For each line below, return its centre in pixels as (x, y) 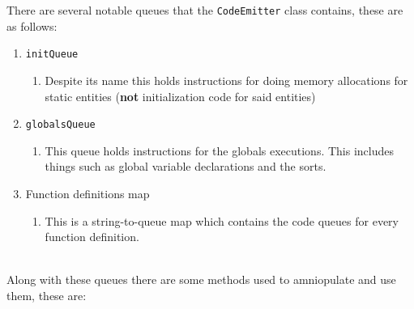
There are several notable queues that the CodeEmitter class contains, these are (205, 10)
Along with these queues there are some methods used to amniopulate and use (201, 279)
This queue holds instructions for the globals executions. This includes (220, 150)
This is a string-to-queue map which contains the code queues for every (222, 220)
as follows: (32, 25)
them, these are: (47, 295)
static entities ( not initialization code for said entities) (180, 96)
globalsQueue (60, 125)
